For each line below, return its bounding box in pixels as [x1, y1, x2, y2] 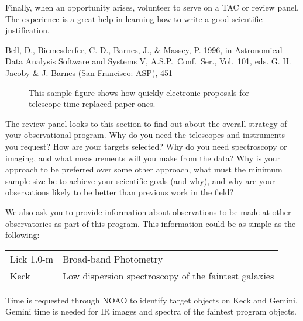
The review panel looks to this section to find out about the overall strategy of [5, 117, 287, 129]
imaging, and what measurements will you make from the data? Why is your [5, 151, 281, 164]
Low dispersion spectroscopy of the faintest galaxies [62, 268, 274, 282]
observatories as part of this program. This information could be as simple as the [5, 217, 296, 229]
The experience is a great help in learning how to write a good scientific [5, 12, 263, 25]
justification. [5, 24, 50, 36]
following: [5, 229, 40, 241]
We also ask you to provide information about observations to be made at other [5, 205, 291, 218]
